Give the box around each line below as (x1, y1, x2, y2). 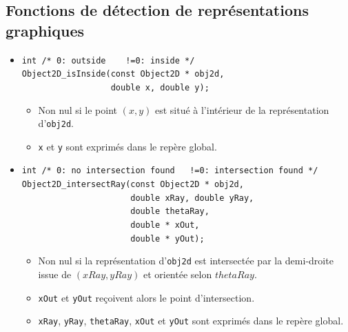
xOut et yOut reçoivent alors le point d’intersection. (38, 290, 255, 304)
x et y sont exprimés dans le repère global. (38, 139, 217, 153)
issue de (38, 267, 72, 282)
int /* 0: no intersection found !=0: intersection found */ (21, 166, 318, 176)
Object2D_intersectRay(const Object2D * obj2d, (21, 179, 244, 190)
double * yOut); (130, 233, 205, 244)
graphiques (6, 19, 85, 41)
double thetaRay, (130, 206, 209, 217)
